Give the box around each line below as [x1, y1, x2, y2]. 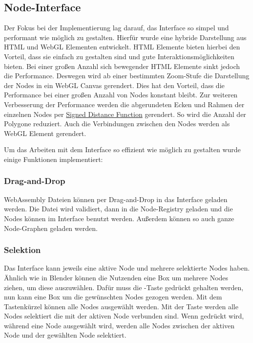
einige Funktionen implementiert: [4, 154, 103, 164]
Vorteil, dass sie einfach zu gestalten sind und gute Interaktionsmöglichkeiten [4, 51, 234, 61]
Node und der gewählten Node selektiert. [4, 330, 126, 340]
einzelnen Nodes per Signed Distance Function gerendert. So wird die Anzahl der [4, 109, 246, 119]
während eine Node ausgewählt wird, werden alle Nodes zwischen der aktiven [4, 320, 235, 330]
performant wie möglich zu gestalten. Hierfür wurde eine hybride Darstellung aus [4, 32, 247, 42]
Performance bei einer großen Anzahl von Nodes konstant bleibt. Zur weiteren [4, 90, 238, 100]
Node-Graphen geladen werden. [4, 223, 98, 233]
